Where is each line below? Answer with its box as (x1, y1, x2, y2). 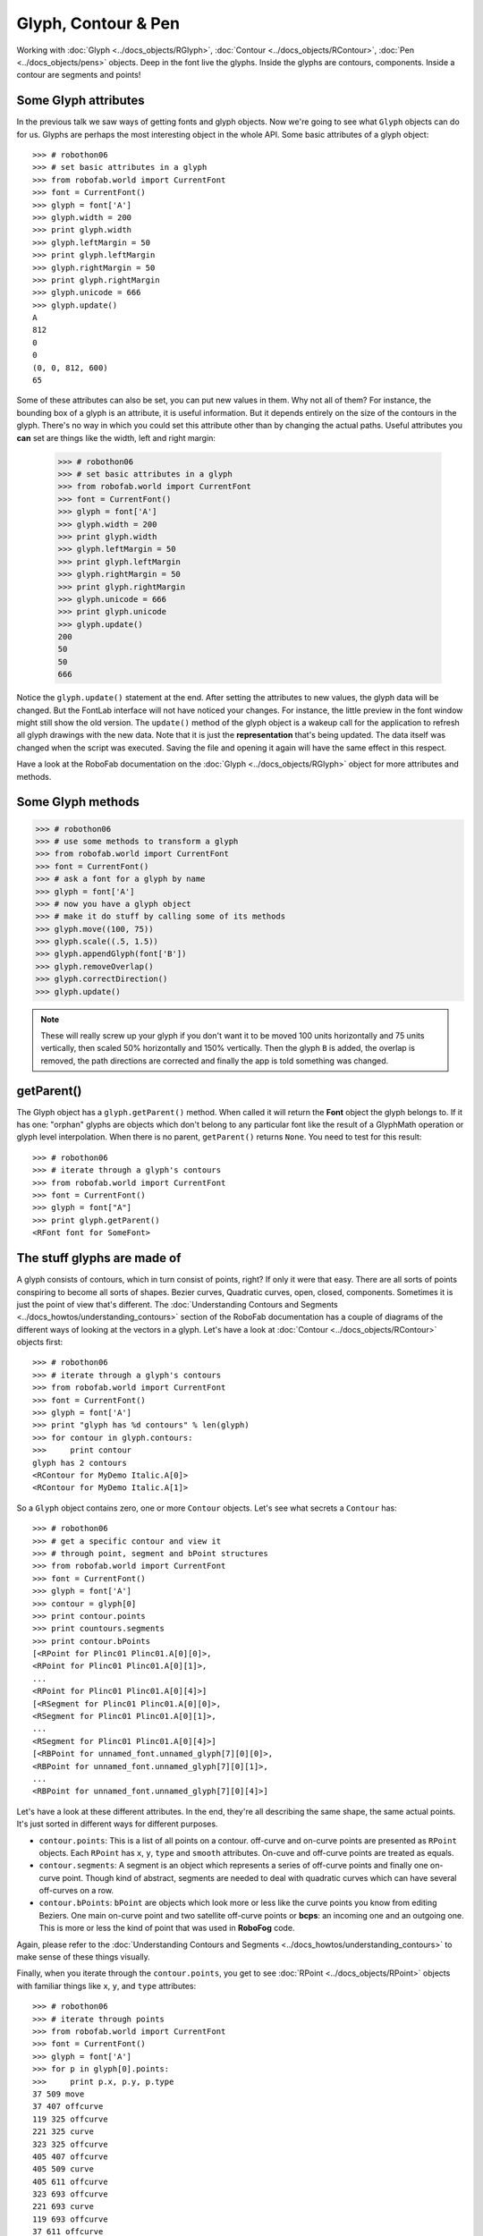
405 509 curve (32, 2164, 94, 2174)
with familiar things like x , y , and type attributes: (16, 1980, 197, 1991)
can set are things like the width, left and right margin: (16, 432, 216, 443)
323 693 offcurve (32, 2189, 108, 2199)
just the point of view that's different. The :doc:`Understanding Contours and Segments (16, 1299, 339, 1309)
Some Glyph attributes (16, 93, 145, 108)
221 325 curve (32, 2127, 94, 2137)
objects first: (16, 1337, 64, 1348)
